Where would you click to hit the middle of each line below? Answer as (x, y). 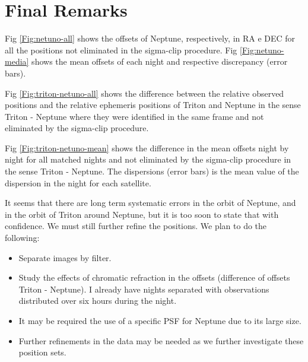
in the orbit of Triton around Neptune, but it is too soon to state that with (142, 214)
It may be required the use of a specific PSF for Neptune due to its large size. (160, 320)
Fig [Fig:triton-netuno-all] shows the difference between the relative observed (145, 93)
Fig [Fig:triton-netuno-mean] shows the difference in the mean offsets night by (147, 147)
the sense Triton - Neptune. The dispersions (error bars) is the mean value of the (152, 171)
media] (17, 61)
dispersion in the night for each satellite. (78, 182)
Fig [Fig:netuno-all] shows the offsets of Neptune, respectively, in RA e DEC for (150, 38)
